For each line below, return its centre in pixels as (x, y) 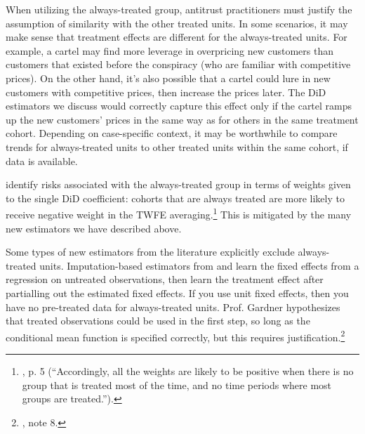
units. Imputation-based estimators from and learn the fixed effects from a (199, 265)
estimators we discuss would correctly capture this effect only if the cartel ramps (179, 106)
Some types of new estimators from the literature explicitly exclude (150, 252)
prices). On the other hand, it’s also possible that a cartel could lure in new (168, 78)
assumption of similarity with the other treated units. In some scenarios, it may (177, 23)
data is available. (42, 160)
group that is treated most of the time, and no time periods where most (177, 384)
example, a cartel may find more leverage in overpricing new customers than (170, 50)
